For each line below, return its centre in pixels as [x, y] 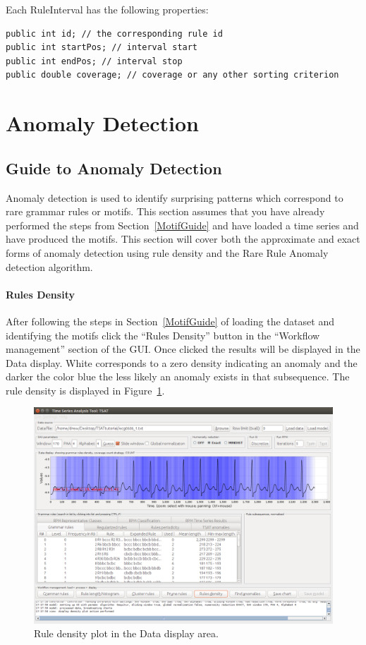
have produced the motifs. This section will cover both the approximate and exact [183, 239]
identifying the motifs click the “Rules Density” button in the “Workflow [163, 335]
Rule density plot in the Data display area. [126, 633]
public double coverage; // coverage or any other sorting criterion [172, 75]
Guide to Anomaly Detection [114, 168]
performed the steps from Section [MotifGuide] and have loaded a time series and [182, 225]
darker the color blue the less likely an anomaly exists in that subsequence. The [178, 376]
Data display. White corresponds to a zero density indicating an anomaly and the [182, 362]
